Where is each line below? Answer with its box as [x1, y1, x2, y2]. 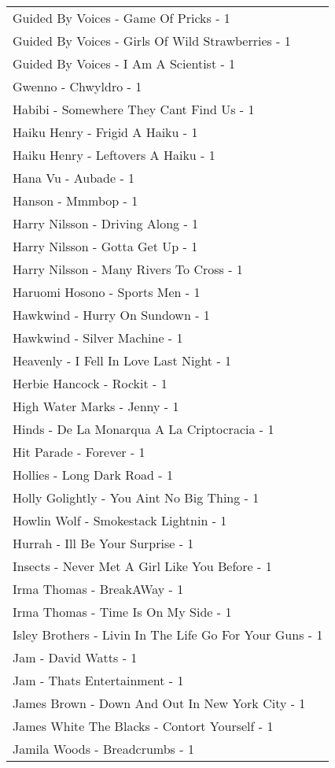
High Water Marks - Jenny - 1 [13, 397, 179, 415]
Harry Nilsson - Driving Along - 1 [13, 214, 199, 232]
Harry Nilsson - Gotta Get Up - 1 [13, 237, 198, 255]
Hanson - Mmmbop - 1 [13, 191, 138, 210]
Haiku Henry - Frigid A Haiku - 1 [13, 123, 198, 141]
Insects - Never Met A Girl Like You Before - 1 [13, 557, 272, 575]
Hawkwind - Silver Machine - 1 [13, 328, 183, 347]
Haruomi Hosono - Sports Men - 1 [13, 283, 201, 301]
